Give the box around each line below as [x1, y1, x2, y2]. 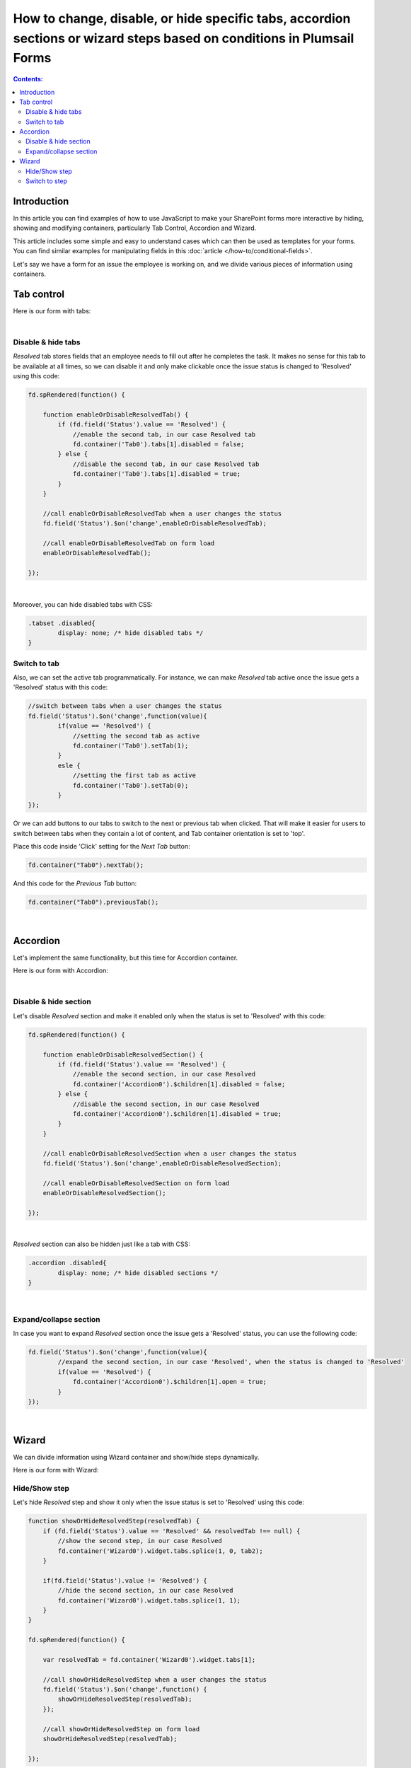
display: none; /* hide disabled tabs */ [57, 629, 204, 636]
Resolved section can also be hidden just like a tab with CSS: [13, 1240, 190, 1248]
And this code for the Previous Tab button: [13, 879, 137, 888]
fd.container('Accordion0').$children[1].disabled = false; [72, 1080, 286, 1088]
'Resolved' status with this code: [13, 683, 108, 692]
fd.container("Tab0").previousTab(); [28, 898, 159, 907]
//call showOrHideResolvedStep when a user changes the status [42, 1675, 267, 1683]
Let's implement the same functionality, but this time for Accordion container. [13, 953, 238, 962]
